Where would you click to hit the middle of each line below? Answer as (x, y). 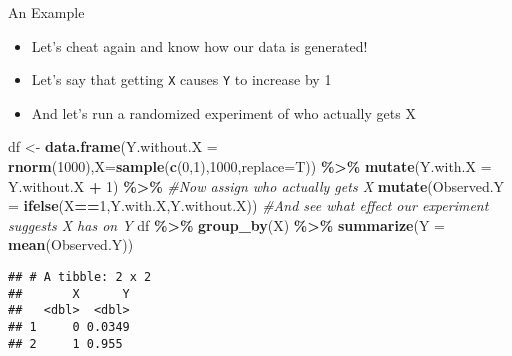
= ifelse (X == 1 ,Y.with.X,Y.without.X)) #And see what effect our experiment (248, 205)
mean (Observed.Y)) (71, 244)
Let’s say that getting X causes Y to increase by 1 (181, 79)
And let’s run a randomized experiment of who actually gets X (223, 112)
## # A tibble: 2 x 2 (80, 277)
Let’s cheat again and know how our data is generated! (199, 45)
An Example (46, 12)
